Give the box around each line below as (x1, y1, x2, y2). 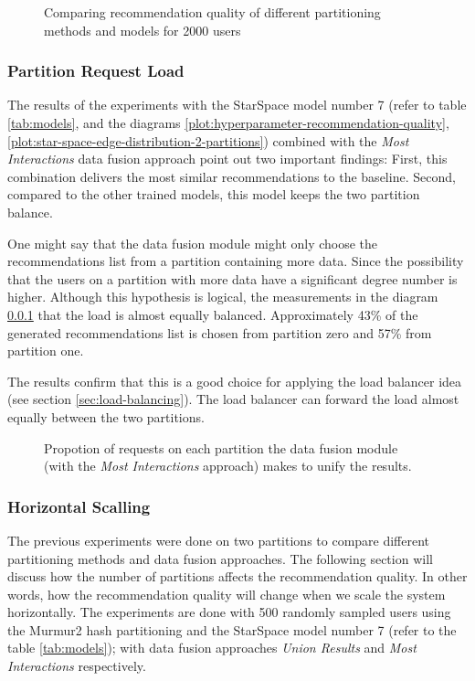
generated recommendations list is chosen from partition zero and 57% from (7, 323, 432, 342)
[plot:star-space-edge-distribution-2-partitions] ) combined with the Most (7, 131, 409, 150)
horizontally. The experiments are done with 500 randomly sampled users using (7, 602, 451, 622)
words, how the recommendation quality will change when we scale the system (7, 584, 446, 603)
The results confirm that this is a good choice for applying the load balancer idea (7, 371, 462, 390)
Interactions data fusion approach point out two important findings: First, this (7, 149, 448, 168)
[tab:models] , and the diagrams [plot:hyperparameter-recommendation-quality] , (7, 113, 449, 132)
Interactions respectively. (7, 656, 146, 676)
